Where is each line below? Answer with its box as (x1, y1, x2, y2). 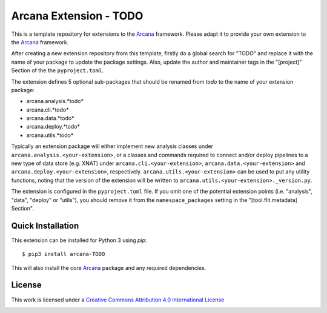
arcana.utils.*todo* (26, 131, 74, 139)
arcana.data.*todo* (26, 115, 74, 122)
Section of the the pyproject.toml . (11, 67, 104, 74)
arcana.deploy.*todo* (26, 123, 80, 130)
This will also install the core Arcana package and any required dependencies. (11, 264, 206, 271)
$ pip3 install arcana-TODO (22, 251, 105, 258)
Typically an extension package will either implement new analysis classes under (11, 143, 213, 150)
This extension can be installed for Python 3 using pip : (11, 237, 147, 244)
